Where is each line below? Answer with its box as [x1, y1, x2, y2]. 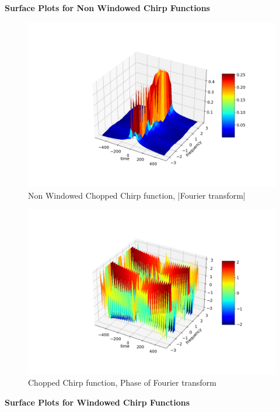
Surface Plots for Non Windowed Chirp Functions [5, 2, 210, 13]
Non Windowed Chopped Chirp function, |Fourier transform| [28, 189, 246, 201]
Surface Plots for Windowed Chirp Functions [5, 396, 190, 408]
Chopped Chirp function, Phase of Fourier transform [28, 376, 216, 389]
